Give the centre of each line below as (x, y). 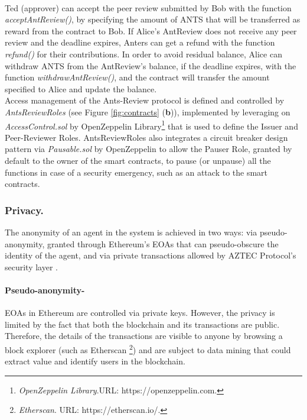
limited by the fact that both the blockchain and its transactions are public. (142, 324)
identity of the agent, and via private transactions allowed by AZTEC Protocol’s (151, 255)
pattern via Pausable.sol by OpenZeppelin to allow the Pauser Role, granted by (148, 149)
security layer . (31, 266)
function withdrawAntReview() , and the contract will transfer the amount (137, 77)
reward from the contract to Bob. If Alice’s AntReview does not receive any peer (151, 30)
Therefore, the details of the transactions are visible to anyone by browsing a (144, 336)
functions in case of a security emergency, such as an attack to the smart (136, 172)
